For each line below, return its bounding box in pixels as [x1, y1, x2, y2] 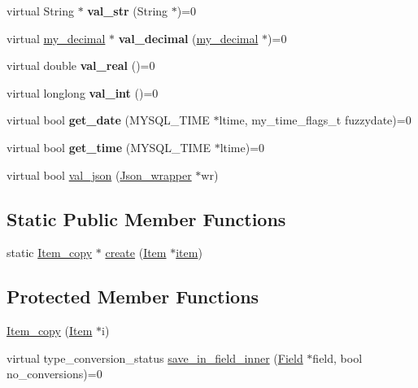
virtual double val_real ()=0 [7, 57, 155, 74]
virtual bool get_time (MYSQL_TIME [7, 138, 211, 155]
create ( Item [105, 244, 167, 261]
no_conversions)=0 [7, 365, 102, 382]
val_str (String [87, 2, 168, 19]
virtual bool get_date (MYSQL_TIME [7, 111, 210, 129]
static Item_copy [7, 244, 93, 261]
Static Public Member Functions [7, 206, 286, 231]
